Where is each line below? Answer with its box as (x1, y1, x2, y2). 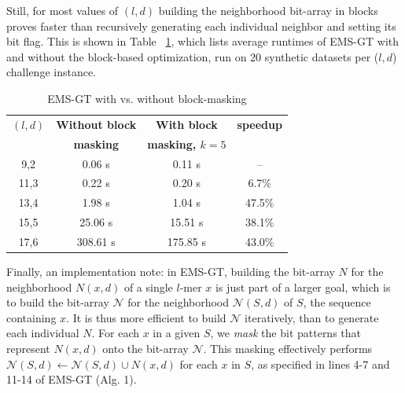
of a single (123, 278, 173, 295)
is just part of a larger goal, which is (215, 278, 391, 295)
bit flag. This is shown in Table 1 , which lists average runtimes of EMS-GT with (6, 33, 399, 50)
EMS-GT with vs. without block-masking (47, 90, 247, 106)
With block (155, 116, 218, 132)
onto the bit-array (102, 340, 189, 356)
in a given (153, 325, 201, 341)
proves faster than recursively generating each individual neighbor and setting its (6, 17, 396, 34)
